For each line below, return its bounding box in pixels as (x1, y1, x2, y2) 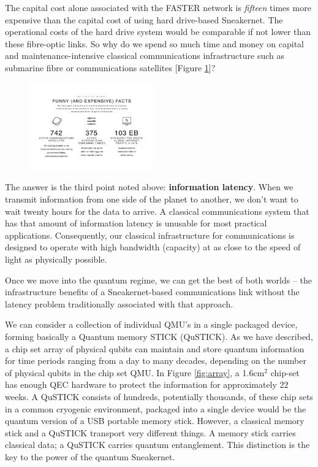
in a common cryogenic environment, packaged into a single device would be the (5, 402, 306, 415)
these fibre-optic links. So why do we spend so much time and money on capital (5, 37, 304, 50)
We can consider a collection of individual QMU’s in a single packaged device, (5, 318, 298, 331)
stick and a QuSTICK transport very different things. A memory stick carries (5, 426, 296, 439)
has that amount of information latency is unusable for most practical (5, 217, 267, 230)
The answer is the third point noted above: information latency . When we (5, 180, 293, 193)
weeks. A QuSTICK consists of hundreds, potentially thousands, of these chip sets (5, 390, 313, 403)
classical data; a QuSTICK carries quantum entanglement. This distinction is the (5, 438, 310, 451)
